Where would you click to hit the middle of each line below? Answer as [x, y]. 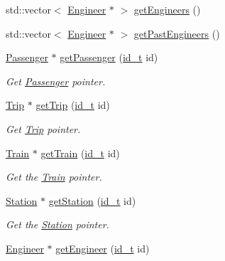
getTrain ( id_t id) [80, 153]
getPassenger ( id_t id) [109, 57]
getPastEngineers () [177, 33]
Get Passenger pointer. [56, 81]
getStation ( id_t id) [92, 200]
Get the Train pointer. [54, 177]
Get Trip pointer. [43, 128]
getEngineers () [167, 9]
